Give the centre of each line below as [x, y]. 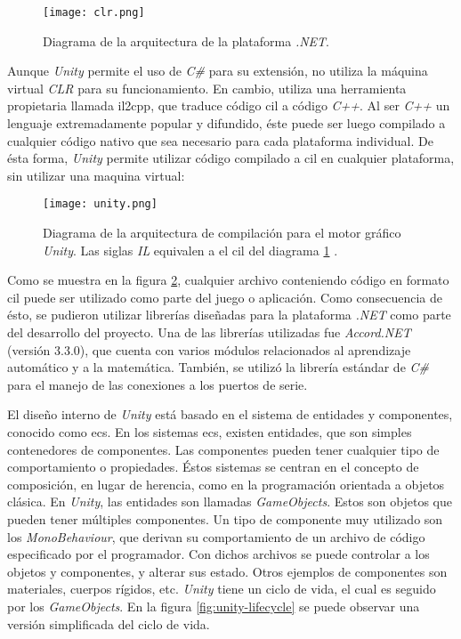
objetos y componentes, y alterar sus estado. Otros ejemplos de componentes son [227, 571]
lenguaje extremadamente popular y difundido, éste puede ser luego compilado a [226, 123]
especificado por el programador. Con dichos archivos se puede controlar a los [218, 554]
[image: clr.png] [94, 12]
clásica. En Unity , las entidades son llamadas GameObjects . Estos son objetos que [230, 501]
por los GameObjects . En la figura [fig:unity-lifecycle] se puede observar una [214, 606]
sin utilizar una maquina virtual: [96, 175]
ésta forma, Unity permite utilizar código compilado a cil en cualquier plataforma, [231, 158]
